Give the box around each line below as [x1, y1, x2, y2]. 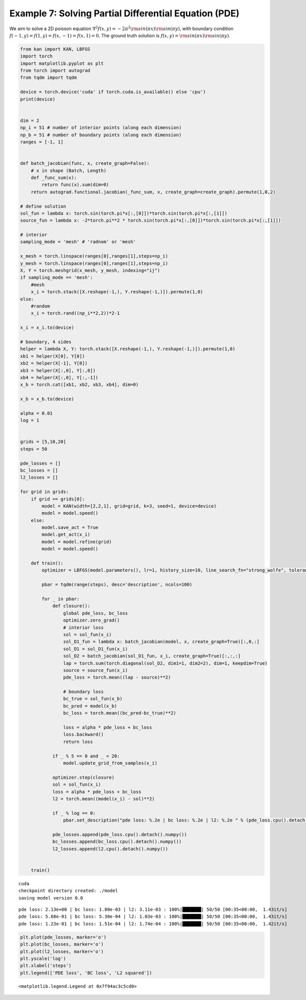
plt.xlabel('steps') [20, 963, 71, 969]
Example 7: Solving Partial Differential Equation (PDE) [9, 8, 240, 19]
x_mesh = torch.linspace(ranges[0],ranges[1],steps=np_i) [20, 253, 168, 259]
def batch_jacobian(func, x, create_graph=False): [20, 161, 150, 166]
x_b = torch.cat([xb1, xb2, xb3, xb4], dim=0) [20, 382, 139, 388]
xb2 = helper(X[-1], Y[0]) [20, 360, 88, 366]
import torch [20, 54, 53, 59]
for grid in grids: [20, 489, 69, 495]
